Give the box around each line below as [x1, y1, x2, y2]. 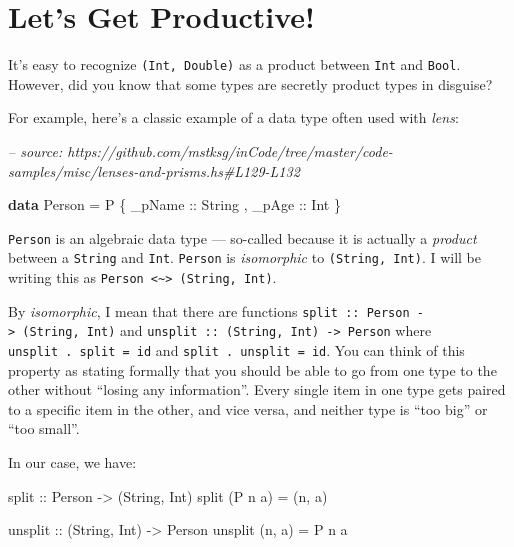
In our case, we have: [8, 452, 137, 473]
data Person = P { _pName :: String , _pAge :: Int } [8, 194, 341, 215]
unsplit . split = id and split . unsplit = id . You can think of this [8, 340, 465, 361]
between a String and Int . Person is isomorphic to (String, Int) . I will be [8, 247, 482, 268]
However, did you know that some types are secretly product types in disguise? [8, 73, 493, 94]
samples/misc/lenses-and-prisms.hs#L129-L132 [8, 160, 300, 181]
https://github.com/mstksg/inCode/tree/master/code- [67, 140, 393, 161]
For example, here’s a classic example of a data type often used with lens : [8, 107, 459, 128]
